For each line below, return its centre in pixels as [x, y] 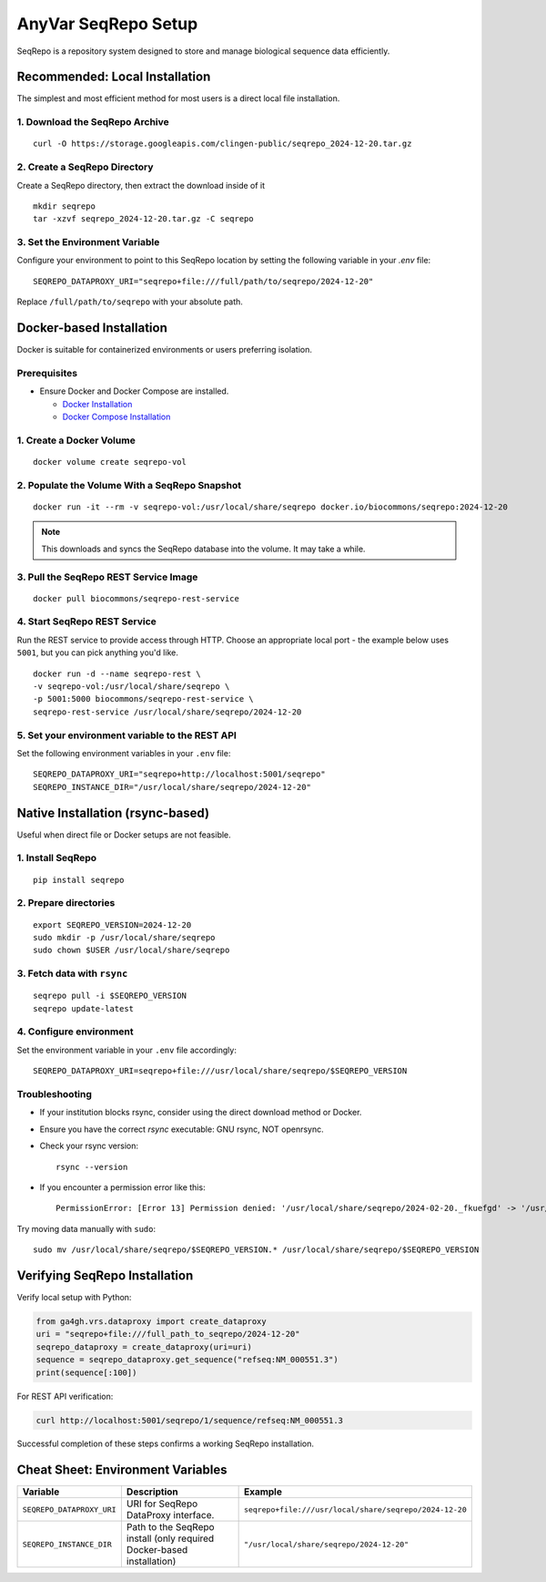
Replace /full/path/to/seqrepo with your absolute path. [130, 302]
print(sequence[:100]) [86, 1372]
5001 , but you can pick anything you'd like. [98, 652]
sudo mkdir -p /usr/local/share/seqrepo [124, 937]
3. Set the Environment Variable [88, 242]
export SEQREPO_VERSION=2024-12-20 [112, 925]
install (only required [170, 1538]
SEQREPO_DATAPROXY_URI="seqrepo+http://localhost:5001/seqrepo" [180, 774]
